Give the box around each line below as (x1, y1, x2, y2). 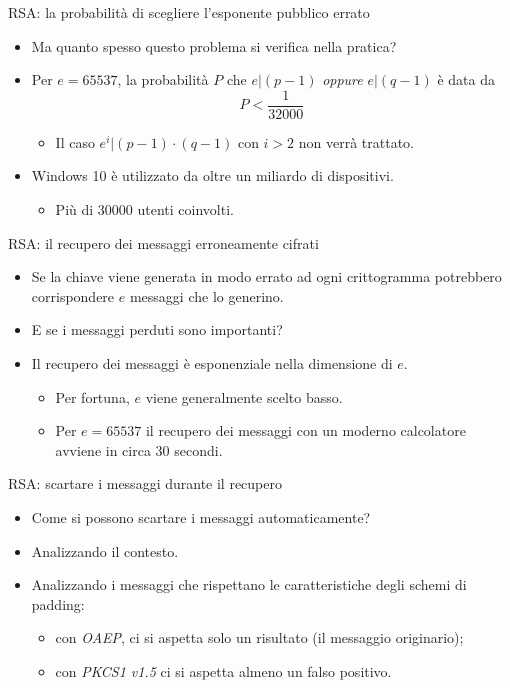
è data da (437, 69, 495, 90)
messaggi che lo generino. (129, 285, 284, 306)
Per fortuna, (55, 386, 130, 407)
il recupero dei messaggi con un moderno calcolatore (145, 420, 466, 441)
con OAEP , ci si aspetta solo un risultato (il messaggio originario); (55, 627, 464, 648)
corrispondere (31, 285, 115, 306)
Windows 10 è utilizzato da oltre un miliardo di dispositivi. (31, 165, 394, 186)
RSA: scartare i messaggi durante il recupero (8, 473, 282, 494)
